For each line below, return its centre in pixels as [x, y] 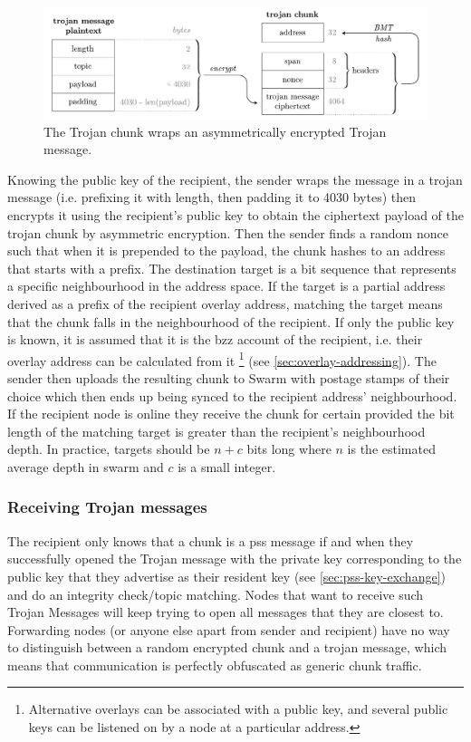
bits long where [289, 449]
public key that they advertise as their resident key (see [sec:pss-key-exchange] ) [226, 576]
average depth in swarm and [86, 466]
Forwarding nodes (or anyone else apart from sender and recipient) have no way [229, 629]
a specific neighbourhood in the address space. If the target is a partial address [226, 286]
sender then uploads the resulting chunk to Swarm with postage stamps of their [229, 377]
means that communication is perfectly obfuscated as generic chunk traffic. [215, 665]
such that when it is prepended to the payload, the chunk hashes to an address [226, 251]
